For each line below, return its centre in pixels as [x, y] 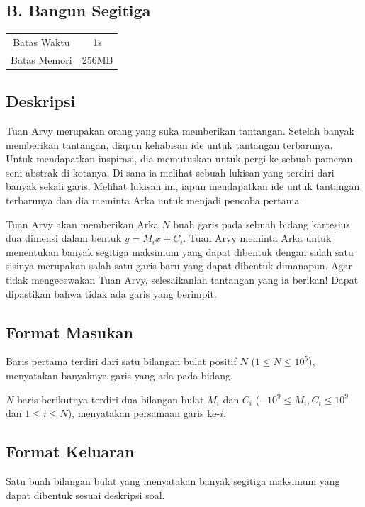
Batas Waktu [41, 41]
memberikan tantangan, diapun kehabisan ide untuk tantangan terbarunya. [169, 144]
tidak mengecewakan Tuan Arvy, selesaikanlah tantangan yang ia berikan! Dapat [182, 280]
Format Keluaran [70, 451]
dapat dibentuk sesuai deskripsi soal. [85, 495]
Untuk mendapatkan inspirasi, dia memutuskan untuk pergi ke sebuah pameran [179, 158]
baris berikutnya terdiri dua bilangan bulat [110, 399]
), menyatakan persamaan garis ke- [144, 413]
